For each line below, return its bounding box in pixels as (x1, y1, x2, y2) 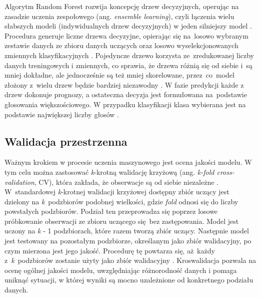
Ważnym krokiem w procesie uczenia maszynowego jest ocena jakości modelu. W (4, 157, 252, 167)
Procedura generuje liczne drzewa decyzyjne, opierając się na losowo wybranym (4, 30, 248, 41)
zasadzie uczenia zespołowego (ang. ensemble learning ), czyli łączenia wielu (4, 11, 234, 21)
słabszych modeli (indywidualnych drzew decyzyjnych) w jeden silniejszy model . (4, 21, 252, 31)
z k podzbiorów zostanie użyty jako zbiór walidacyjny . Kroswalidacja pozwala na (4, 255, 256, 265)
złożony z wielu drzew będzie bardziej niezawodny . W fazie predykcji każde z (4, 79, 244, 90)
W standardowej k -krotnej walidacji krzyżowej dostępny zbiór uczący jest (4, 186, 229, 197)
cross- (216, 166, 234, 177)
